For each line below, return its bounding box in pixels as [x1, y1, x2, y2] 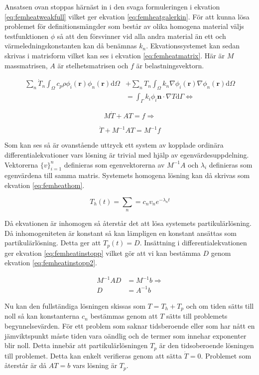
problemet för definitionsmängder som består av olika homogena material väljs [4, 21, 244, 31]
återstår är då [4, 360, 47, 371]
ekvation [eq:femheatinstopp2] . [4, 257, 98, 268]
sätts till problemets [166, 311, 228, 321]
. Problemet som [201, 350, 252, 361]
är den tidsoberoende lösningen [159, 340, 254, 351]
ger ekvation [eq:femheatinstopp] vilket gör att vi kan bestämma [4, 247, 201, 258]
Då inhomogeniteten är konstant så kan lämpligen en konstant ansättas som [4, 227, 237, 238]
